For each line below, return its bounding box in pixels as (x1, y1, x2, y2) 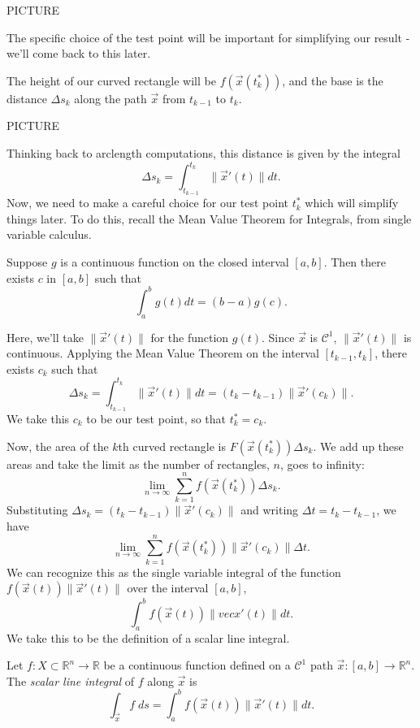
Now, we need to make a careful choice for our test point (6, 194, 289, 211)
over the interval (127, 579, 209, 596)
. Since (262, 328, 295, 345)
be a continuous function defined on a (103, 656, 291, 674)
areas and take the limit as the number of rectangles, (6, 455, 270, 472)
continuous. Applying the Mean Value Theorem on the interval (6, 344, 319, 362)
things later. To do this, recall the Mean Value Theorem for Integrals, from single (6, 210, 412, 227)
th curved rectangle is (118, 437, 226, 454)
